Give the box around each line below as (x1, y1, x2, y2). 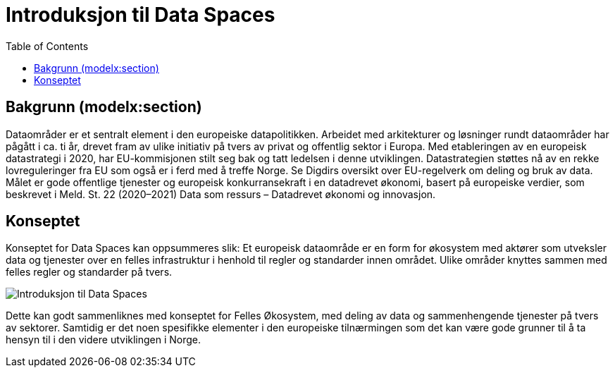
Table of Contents (6, 39, 89, 52)
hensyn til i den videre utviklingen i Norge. (6, 334, 201, 346)
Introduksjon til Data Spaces (6, 3, 275, 27)
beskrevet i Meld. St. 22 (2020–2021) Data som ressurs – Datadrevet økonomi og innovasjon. (6, 188, 436, 200)
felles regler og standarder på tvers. (6, 266, 173, 279)
